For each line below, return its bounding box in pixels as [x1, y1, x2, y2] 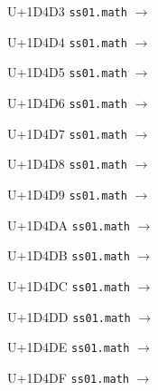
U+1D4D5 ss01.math [7, 63, 127, 82]
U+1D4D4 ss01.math [7, 32, 127, 51]
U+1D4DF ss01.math [7, 367, 130, 386]
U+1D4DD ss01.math [7, 307, 131, 326]
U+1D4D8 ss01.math [7, 154, 127, 173]
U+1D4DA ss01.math [7, 215, 130, 234]
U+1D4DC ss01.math [7, 276, 130, 295]
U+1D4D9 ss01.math [7, 184, 127, 203]
